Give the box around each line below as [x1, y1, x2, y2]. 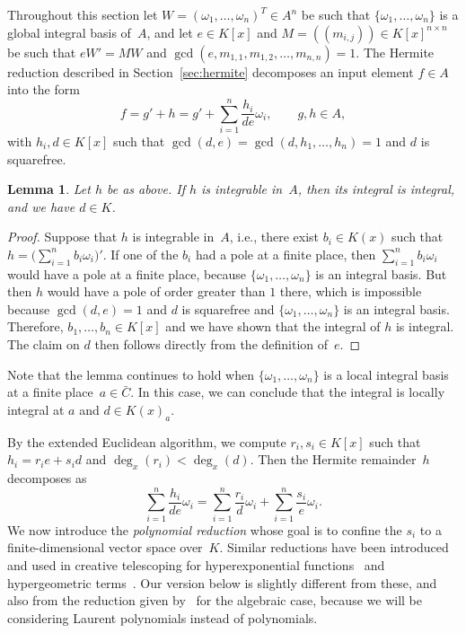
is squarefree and [181, 299, 275, 318]
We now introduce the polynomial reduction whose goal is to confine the [7, 520, 402, 539]
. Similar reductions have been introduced [219, 538, 449, 557]
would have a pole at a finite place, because [7, 264, 247, 283]
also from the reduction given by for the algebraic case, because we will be [7, 591, 422, 610]
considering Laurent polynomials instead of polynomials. [7, 608, 318, 627]
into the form [7, 80, 80, 99]
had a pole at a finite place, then [195, 244, 376, 263]
